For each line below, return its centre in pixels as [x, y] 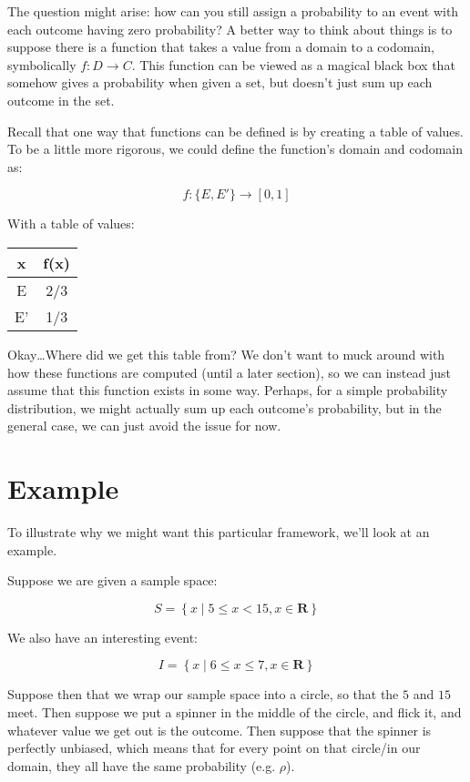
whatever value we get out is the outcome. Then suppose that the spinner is [220, 730]
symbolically [42, 64]
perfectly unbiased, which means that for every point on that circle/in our [214, 748]
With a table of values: [71, 223]
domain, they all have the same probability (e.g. [142, 765]
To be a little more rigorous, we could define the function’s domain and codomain [235, 149]
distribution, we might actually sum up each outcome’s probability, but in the [225, 407]
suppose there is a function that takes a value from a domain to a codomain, [221, 47]
